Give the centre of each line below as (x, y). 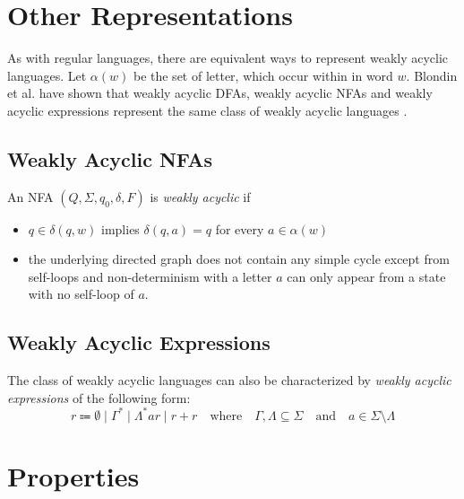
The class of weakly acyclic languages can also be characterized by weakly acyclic (229, 380)
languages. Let (47, 75)
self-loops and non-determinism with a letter (150, 276)
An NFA (30, 196)
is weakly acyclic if (200, 196)
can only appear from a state (366, 276)
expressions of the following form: (99, 397)
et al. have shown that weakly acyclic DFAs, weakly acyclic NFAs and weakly (220, 93)
